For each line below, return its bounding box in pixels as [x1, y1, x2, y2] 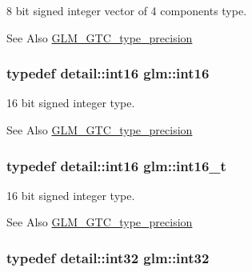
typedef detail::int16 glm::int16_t [6, 155, 226, 175]
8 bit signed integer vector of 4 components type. [6, 2, 247, 18]
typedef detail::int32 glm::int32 [6, 247, 210, 267]
